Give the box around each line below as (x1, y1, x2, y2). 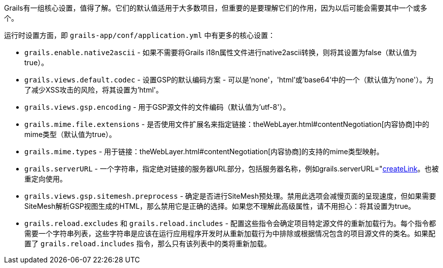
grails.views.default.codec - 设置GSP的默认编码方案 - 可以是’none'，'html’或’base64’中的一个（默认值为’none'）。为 (24, 75, 434, 84)
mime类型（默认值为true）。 (24, 130, 116, 139)
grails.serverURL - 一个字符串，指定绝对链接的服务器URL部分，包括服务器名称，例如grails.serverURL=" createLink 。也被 (24, 164, 439, 173)
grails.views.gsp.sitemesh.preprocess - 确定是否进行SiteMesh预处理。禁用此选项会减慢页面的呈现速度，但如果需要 (24, 192, 436, 200)
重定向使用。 (24, 174, 67, 183)
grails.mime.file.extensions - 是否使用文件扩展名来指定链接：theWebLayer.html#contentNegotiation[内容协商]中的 (24, 120, 429, 128)
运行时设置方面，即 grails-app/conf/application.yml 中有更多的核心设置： (4, 31, 275, 39)
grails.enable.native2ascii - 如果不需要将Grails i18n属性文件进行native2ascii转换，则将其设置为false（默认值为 (24, 48, 417, 57)
